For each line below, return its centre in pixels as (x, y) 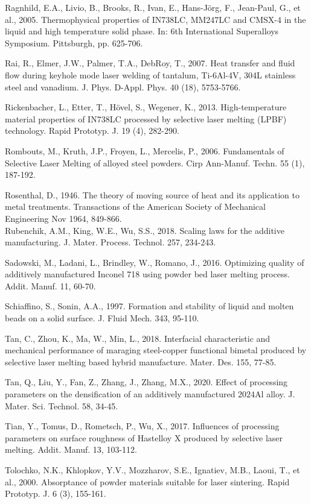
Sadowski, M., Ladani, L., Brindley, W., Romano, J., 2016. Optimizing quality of (155, 262)
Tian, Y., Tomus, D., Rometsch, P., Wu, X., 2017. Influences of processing (142, 426)
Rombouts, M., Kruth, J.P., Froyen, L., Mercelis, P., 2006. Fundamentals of (145, 150)
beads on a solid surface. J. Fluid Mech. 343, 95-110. (102, 318)
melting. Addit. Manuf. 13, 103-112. (71, 449)
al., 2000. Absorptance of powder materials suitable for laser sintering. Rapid (147, 481)
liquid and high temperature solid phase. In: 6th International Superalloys (142, 31)
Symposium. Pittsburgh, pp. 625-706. (74, 43)
